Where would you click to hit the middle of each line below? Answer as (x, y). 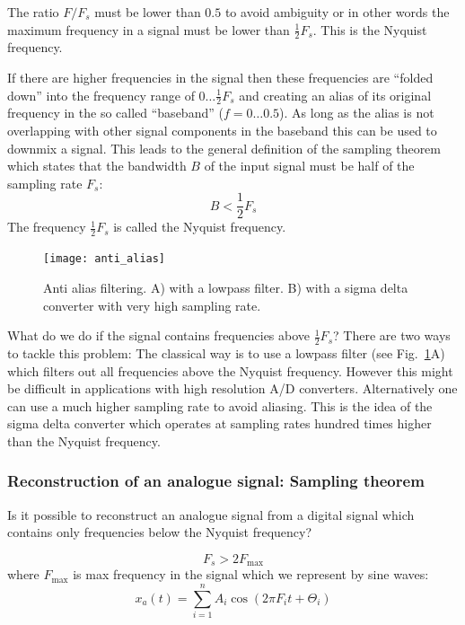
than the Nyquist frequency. (84, 440)
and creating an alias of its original (335, 95)
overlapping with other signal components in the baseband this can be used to (222, 131)
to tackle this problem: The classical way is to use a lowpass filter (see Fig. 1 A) (226, 352)
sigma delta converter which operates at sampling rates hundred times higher (219, 423)
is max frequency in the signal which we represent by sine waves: (251, 574)
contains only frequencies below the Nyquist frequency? (160, 532)
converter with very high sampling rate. (152, 305)
